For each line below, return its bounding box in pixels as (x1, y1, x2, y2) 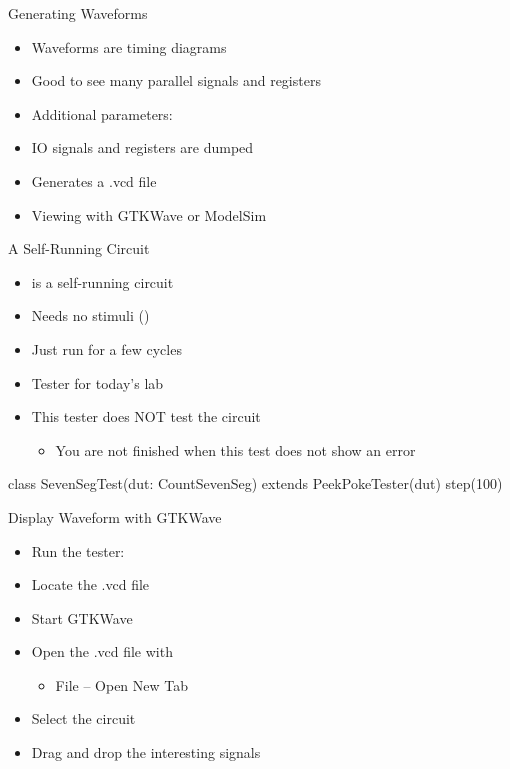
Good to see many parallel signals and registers (31, 70, 321, 91)
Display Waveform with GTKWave (8, 506, 222, 527)
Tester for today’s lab (31, 372, 164, 393)
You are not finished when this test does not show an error (55, 439, 416, 460)
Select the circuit (31, 708, 136, 729)
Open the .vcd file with (31, 641, 173, 662)
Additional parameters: (31, 103, 173, 124)
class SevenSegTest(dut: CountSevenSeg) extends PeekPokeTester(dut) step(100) (8, 473, 503, 494)
